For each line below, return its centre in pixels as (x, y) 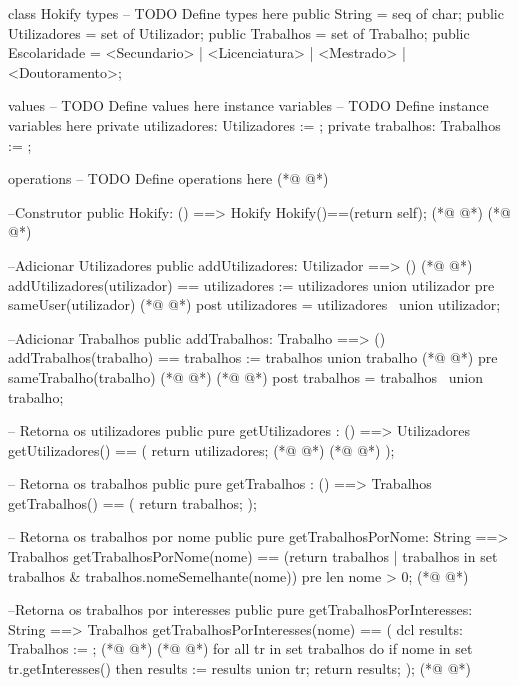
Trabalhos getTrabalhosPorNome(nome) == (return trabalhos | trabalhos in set (253, 556)
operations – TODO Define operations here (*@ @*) (168, 178)
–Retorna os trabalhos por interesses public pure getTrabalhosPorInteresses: (240, 609)
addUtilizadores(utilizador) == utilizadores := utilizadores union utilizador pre (251, 284)
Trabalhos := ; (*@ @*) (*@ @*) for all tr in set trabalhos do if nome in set (240, 648)
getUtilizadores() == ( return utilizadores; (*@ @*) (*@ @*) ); (201, 449)
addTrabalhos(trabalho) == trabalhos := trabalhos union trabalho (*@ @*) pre (253, 357)
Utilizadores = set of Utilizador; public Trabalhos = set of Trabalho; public (239, 32)
